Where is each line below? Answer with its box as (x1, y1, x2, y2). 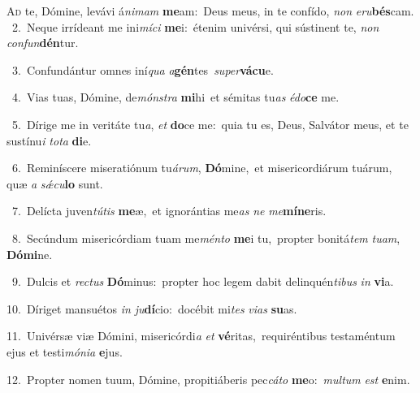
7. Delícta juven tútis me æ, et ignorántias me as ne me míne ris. (11, 202, 327, 219)
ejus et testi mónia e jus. (6, 343, 123, 360)
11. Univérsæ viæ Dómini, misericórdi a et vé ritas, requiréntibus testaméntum (6, 327, 396, 344)
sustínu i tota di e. (6, 132, 92, 149)
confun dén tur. (6, 34, 79, 51)
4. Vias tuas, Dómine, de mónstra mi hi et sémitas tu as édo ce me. (11, 89, 340, 106)
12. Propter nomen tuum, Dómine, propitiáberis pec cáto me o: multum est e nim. (6, 370, 410, 387)
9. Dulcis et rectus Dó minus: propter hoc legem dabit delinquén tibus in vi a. (11, 273, 394, 290)
